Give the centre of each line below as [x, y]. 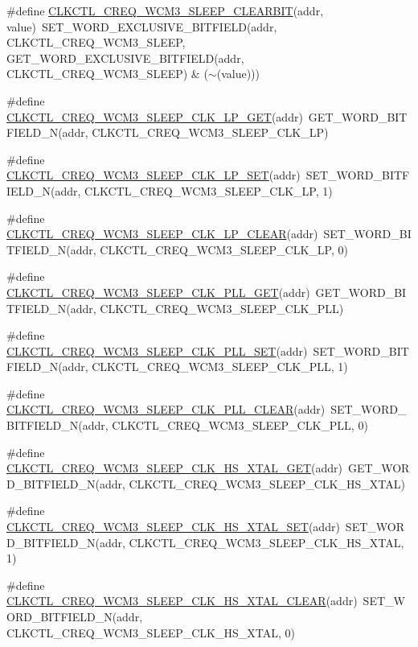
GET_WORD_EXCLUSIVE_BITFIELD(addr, [125, 58]
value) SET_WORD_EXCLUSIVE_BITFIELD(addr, [142, 26]
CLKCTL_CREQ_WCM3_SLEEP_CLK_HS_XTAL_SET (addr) [173, 527]
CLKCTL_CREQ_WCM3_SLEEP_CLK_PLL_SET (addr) [157, 350]
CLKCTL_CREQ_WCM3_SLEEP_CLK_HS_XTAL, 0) [151, 632]
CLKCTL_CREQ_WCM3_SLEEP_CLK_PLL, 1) [220, 367]
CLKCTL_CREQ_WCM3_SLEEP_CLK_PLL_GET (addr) [158, 292]
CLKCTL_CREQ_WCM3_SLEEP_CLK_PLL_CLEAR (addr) [166, 409]
